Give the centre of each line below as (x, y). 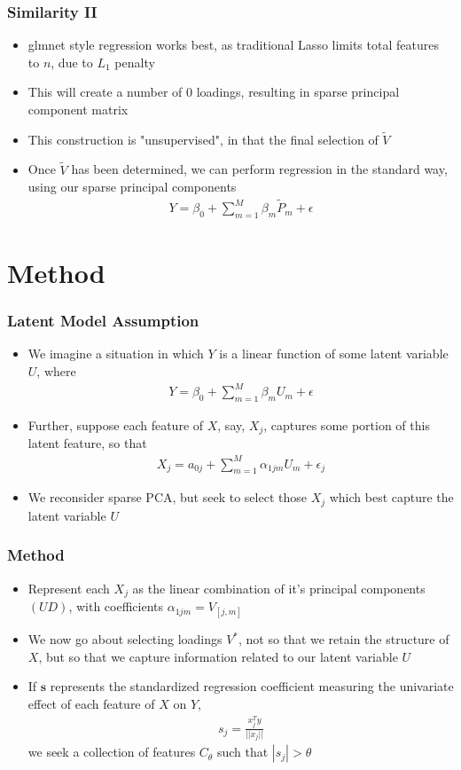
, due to (72, 62)
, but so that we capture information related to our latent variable (218, 656)
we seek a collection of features (112, 752)
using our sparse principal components (132, 187)
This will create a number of (105, 92)
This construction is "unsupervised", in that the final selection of (203, 139)
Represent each (69, 588)
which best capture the (391, 497)
